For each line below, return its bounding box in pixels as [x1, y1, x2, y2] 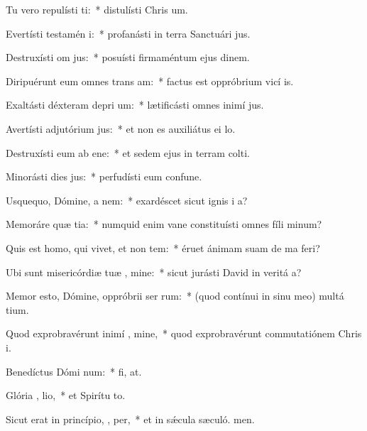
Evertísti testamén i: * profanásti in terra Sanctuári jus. [6, 26, 251, 40]
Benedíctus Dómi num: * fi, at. [6, 364, 142, 378]
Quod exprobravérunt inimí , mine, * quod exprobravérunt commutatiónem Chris [6, 326, 362, 341]
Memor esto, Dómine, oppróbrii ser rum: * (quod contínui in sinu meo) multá [6, 288, 344, 303]
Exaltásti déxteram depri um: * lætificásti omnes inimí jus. [6, 97, 264, 112]
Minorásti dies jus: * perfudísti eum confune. [6, 169, 202, 184]
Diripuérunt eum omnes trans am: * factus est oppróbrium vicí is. [6, 73, 294, 88]
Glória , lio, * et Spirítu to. [6, 388, 126, 403]
